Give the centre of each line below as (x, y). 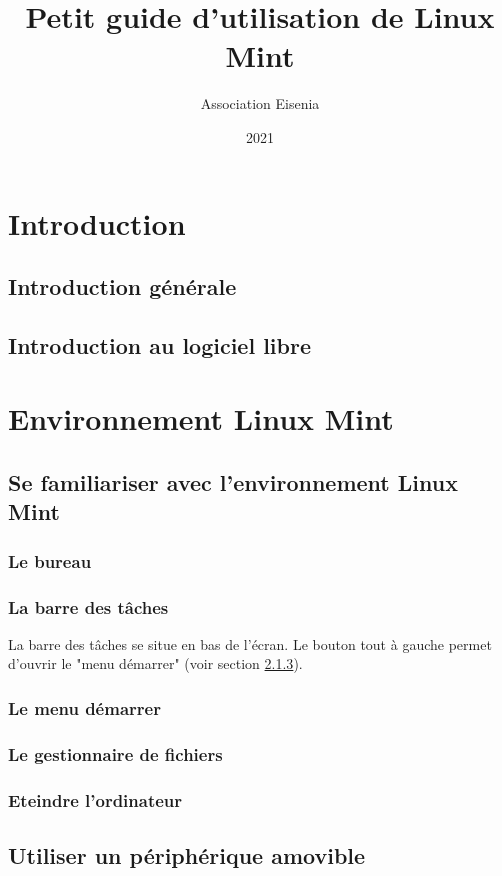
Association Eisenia (260, 103)
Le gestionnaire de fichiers (115, 753)
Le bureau (50, 560)
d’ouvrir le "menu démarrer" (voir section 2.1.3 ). (155, 663)
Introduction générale (122, 286)
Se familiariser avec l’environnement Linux (233, 482)
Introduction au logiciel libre (160, 344)
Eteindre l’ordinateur (95, 799)
